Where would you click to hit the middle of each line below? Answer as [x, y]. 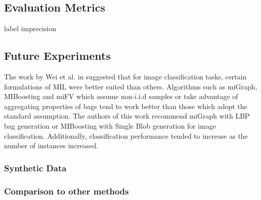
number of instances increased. [51, 145]
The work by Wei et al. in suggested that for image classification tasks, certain [125, 76]
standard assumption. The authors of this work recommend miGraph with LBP [127, 116]
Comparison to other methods [67, 191]
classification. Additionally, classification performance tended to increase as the [126, 135]
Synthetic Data [35, 168]
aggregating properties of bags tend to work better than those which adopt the [126, 106]
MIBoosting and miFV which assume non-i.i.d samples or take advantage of [121, 96]
